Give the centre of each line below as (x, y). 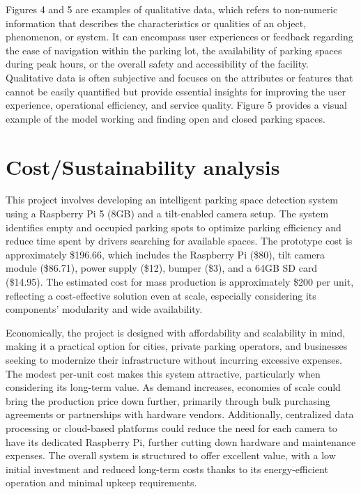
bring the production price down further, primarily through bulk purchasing (168, 400)
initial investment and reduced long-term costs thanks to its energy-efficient (167, 469)
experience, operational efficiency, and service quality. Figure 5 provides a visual (176, 105)
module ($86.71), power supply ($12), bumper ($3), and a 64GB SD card (162, 268)
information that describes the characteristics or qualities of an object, (156, 23)
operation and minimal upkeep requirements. (101, 483)
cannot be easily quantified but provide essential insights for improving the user (176, 91)
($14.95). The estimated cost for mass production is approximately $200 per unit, (180, 282)
